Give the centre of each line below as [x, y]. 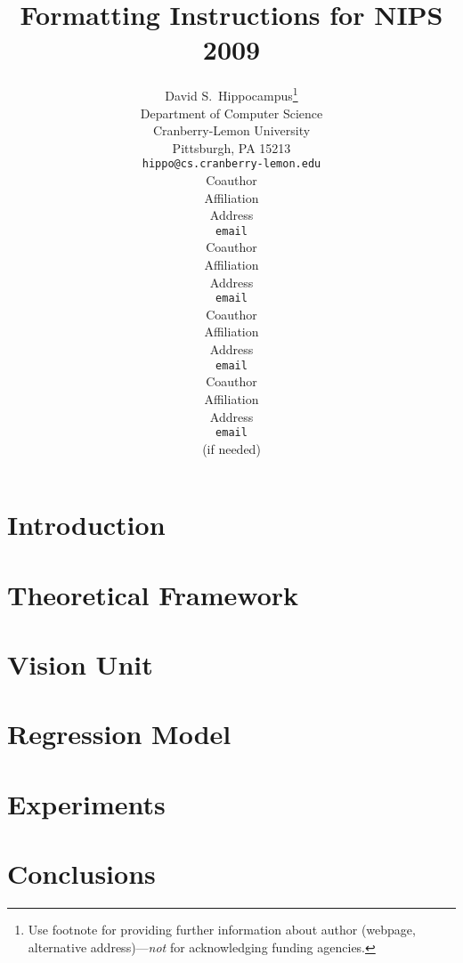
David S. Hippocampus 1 [231, 94]
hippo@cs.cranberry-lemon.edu [231, 164]
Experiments [86, 803]
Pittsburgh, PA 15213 [231, 147]
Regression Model [119, 734]
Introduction [86, 525]
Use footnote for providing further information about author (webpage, [222, 930]
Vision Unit [80, 664]
